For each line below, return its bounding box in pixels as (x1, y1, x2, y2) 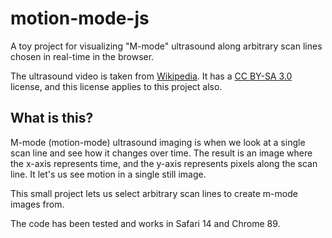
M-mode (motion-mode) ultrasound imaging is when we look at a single (10, 136, 306, 148)
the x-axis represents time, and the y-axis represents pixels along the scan (10, 157, 318, 169)
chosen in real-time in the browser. (10, 50, 155, 62)
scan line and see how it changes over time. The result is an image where (10, 147, 313, 159)
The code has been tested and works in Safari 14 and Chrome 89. (10, 217, 281, 229)
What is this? (10, 110, 94, 127)
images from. (10, 198, 65, 210)
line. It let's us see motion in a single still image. (10, 168, 207, 180)
